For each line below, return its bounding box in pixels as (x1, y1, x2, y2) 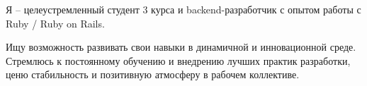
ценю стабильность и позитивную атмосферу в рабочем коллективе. (6, 67, 300, 82)
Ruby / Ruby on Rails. (6, 16, 105, 30)
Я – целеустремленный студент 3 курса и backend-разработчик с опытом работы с (6, 2, 361, 16)
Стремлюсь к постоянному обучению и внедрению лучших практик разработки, (6, 53, 351, 68)
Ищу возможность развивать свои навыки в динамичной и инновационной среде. (6, 39, 356, 54)
